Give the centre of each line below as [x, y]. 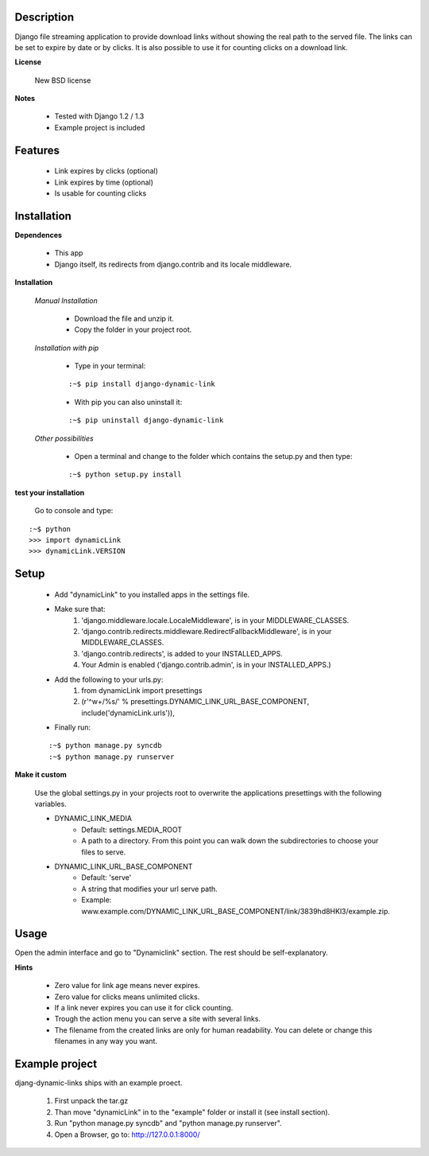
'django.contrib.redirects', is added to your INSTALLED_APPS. [182, 653]
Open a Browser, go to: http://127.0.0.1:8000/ [127, 1135]
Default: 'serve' [106, 878]
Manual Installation [66, 300]
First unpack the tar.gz [91, 1101]
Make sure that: [80, 609]
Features [37, 150]
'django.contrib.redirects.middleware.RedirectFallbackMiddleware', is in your [207, 631]
